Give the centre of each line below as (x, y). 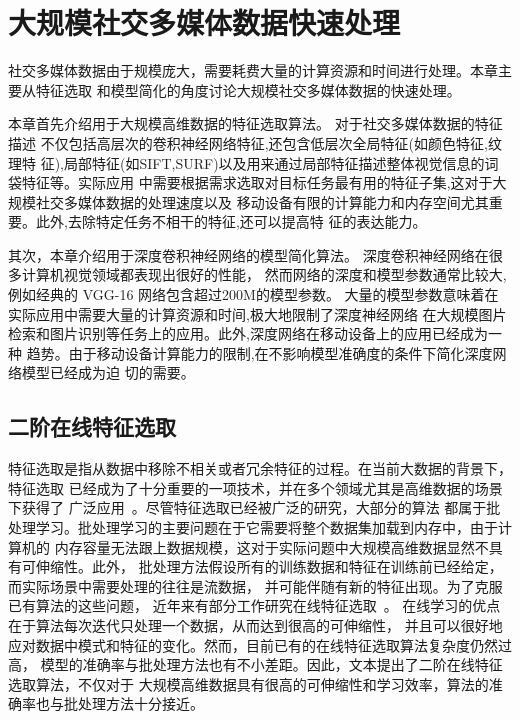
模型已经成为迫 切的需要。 (108, 372)
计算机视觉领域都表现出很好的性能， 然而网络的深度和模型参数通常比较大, (264, 274)
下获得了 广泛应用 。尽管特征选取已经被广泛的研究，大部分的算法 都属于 (247, 507)
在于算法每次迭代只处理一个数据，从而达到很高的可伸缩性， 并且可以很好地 (255, 624)
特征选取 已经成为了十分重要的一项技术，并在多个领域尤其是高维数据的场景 (255, 487)
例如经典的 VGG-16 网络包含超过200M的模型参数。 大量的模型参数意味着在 (253, 294)
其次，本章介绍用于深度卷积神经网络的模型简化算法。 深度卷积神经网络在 (248, 254)
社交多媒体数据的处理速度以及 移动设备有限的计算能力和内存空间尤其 (262, 201)
